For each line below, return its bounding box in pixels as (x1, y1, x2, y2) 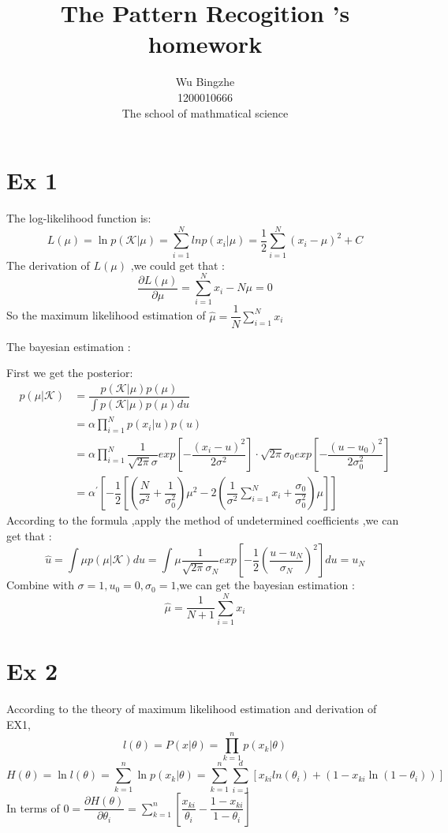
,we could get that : (130, 256, 226, 273)
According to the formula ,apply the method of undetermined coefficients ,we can (6, 512, 399, 529)
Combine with (6, 577, 74, 593)
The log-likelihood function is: (6, 210, 151, 226)
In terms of (6, 799, 60, 816)
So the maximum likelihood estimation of (6, 307, 206, 323)
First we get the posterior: (6, 364, 133, 381)
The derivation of (6, 256, 90, 273)
